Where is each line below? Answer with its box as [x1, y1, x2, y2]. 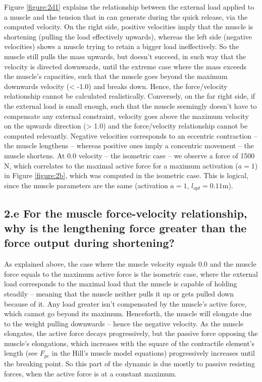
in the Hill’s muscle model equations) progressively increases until [51, 348, 255, 358]
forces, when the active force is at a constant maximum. [4, 368, 177, 378]
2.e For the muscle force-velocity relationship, [4, 205, 247, 221]
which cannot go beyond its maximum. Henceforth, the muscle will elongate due [4, 308, 252, 319]
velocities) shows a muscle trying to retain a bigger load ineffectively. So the [4, 41, 239, 52]
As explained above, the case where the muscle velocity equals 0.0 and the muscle [4, 259, 256, 269]
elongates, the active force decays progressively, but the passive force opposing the [4, 328, 258, 338]
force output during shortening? [4, 235, 175, 250]
